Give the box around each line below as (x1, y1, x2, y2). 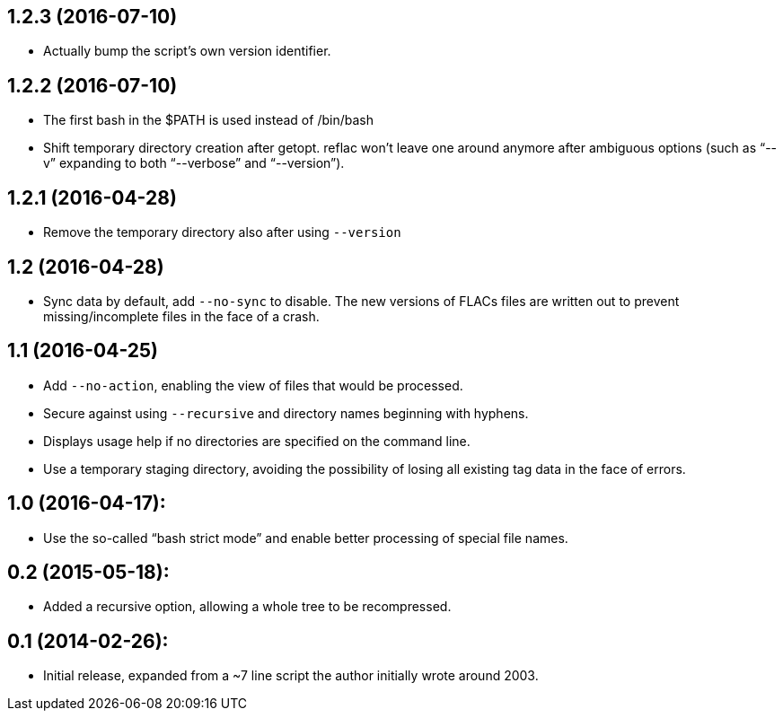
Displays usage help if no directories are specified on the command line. (43, 433, 471, 449)
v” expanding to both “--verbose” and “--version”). (43, 155, 345, 171)
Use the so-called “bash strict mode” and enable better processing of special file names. (43, 530, 568, 546)
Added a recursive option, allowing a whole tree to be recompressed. (43, 599, 452, 615)
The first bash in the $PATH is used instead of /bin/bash (43, 112, 374, 128)
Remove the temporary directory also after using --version (43, 224, 401, 241)
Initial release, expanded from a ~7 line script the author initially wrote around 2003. (43, 668, 539, 684)
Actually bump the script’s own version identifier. (43, 43, 331, 59)
